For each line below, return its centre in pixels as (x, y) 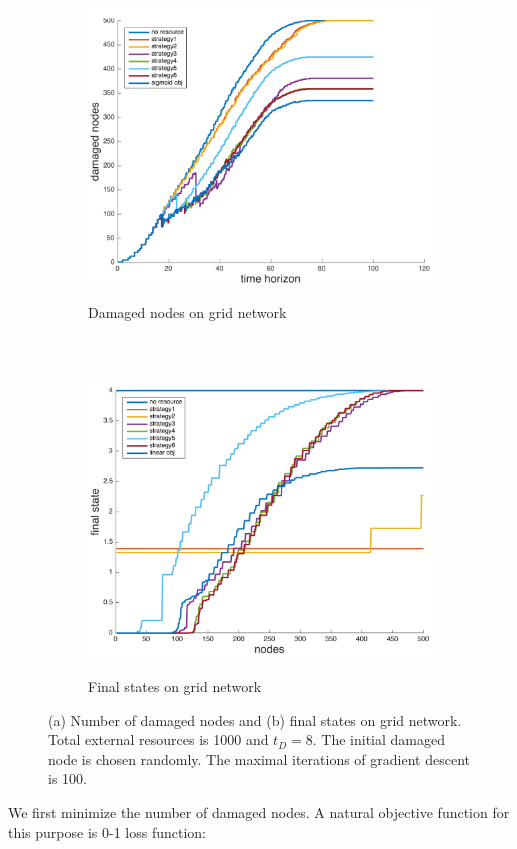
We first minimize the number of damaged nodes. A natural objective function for (259, 812)
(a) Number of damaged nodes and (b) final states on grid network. (255, 719)
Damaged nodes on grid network (187, 311)
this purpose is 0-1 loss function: (107, 831)
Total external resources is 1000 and (158, 739)
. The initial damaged (378, 739)
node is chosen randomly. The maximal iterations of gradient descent (259, 758)
